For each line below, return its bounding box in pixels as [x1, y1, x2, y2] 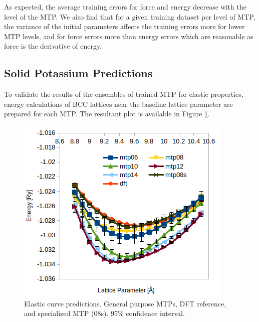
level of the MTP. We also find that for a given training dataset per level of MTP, [4, 11, 255, 22]
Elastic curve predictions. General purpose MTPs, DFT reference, [24, 298, 226, 308]
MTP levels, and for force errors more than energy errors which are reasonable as [4, 31, 253, 41]
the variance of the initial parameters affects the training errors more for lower [4, 21, 245, 32]
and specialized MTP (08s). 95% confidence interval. [24, 308, 185, 318]
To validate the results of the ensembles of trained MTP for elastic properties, [4, 89, 243, 99]
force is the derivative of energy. [4, 41, 102, 51]
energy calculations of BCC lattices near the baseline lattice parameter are [4, 98, 233, 109]
